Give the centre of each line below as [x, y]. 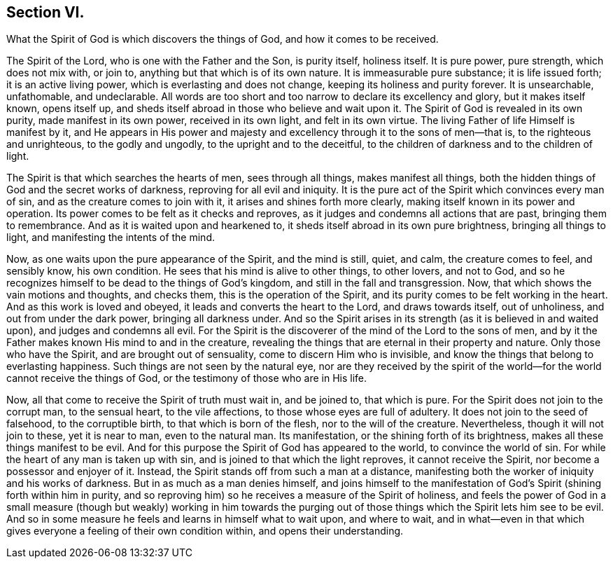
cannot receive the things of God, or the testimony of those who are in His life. [187, 378]
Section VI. [45, 12]
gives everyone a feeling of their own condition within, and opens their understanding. [205, 531]
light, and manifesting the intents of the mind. [111, 238]
